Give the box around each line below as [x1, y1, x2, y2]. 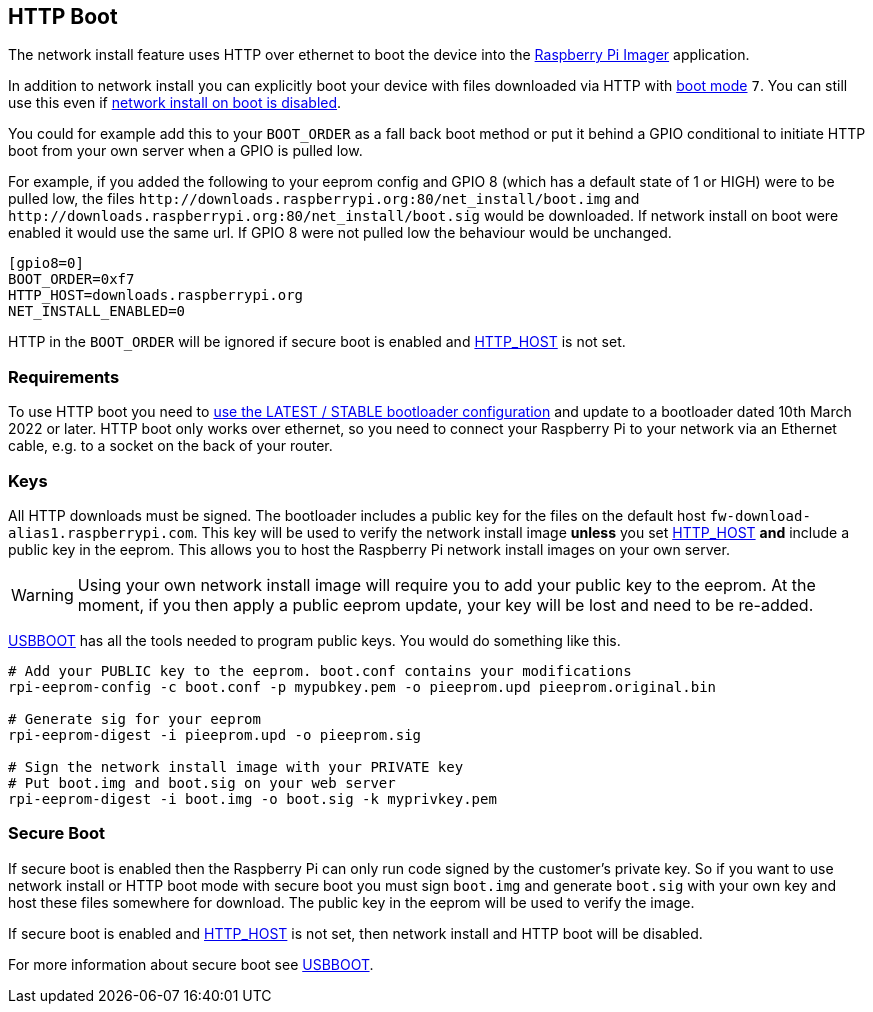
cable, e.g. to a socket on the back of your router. [8, 437, 333, 455]
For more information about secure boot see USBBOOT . [8, 955, 374, 973]
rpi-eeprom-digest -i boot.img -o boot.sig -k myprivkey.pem [8, 790, 497, 807]
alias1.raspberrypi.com [8, 524, 194, 541]
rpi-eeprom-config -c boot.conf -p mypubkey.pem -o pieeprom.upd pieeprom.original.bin [8, 678, 717, 695]
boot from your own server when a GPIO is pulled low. [8, 142, 363, 160]
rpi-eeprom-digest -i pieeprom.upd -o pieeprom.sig [8, 726, 422, 743]
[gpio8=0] [8, 255, 84, 272]
